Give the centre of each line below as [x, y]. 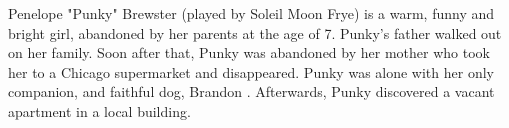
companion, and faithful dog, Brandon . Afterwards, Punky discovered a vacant [251, 91]
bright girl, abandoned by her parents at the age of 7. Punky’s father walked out [255, 32]
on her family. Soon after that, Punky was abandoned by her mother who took [249, 52]
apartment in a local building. [99, 110]
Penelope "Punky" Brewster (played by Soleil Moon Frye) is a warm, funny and [251, 13]
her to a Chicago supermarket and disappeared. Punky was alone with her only [251, 71]
